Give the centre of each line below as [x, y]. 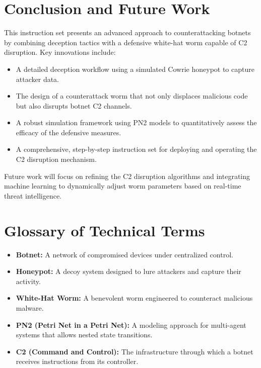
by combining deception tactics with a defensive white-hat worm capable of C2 [126, 42]
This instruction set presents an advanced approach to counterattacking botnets [127, 32]
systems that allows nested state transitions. [84, 335]
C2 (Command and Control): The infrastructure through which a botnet [135, 351]
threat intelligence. [33, 195]
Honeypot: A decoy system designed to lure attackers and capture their [128, 271]
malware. [30, 307]
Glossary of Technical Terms [105, 230]
